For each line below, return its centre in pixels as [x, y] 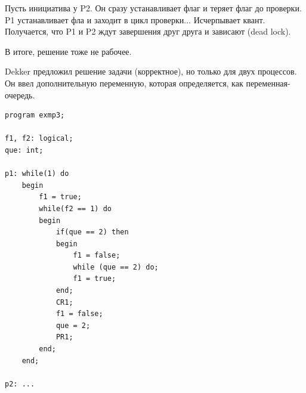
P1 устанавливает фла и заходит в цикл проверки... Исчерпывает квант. [135, 19]
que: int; [24, 150]
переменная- [268, 83]
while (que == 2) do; [116, 267]
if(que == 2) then [92, 232]
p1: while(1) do [37, 174]
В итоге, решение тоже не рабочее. [68, 51]
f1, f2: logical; [39, 139]
